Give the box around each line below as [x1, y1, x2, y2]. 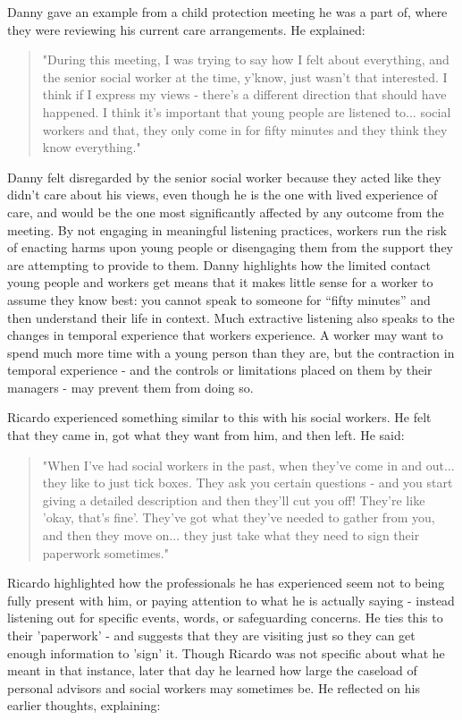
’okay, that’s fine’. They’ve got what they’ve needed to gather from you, [42, 508, 435, 527]
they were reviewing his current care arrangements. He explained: [7, 20, 365, 38]
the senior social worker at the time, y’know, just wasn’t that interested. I [42, 67, 448, 86]
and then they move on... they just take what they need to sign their [42, 526, 420, 545]
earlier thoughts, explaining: [7, 696, 161, 715]
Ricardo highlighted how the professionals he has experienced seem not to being [7, 573, 445, 592]
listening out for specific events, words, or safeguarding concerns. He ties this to [7, 608, 443, 627]
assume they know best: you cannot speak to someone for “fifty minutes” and [7, 290, 431, 309]
